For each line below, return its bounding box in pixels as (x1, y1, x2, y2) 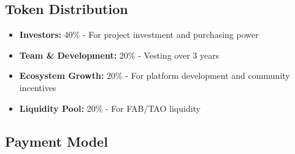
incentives (19, 81, 56, 94)
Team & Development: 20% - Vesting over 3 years (19, 48, 220, 61)
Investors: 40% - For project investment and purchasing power (19, 28, 259, 41)
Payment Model (5, 131, 108, 150)
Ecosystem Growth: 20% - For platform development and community (19, 69, 290, 82)
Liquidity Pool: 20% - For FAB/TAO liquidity (19, 101, 201, 114)
